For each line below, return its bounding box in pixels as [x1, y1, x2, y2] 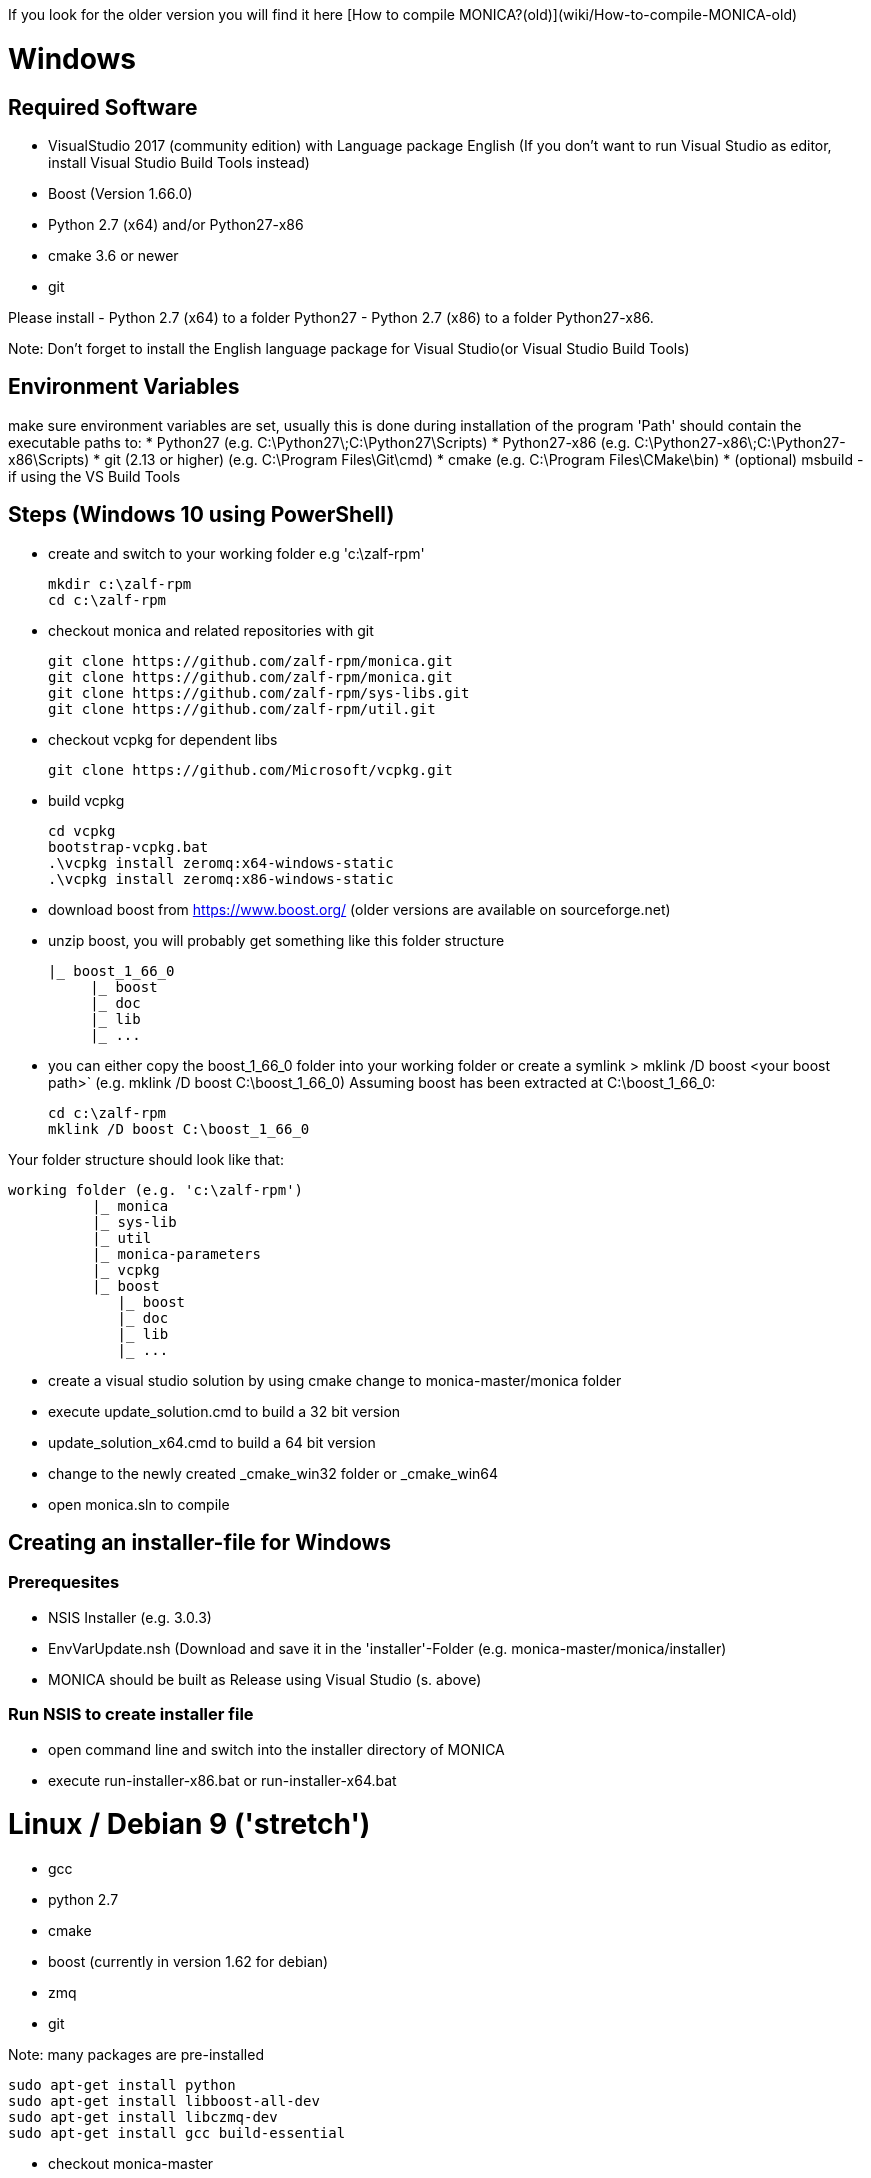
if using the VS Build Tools [8, 467, 181, 485]
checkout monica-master [48, 2155, 214, 2173]
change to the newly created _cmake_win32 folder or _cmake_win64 [48, 1464, 499, 1482]
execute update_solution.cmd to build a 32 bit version [48, 1402, 401, 1420]
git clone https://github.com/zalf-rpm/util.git [48, 700, 436, 717]
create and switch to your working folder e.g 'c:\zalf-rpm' [48, 544, 425, 562]
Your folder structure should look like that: [8, 1150, 284, 1168]
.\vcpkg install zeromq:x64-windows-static [48, 854, 394, 871]
